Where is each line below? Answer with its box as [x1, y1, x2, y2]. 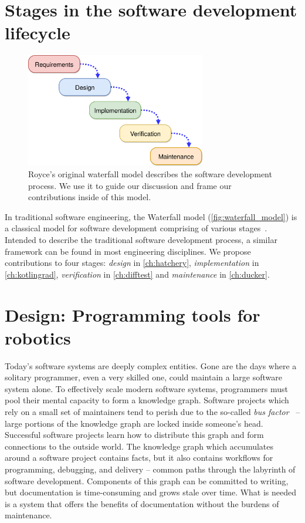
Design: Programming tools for [5, 302, 260, 326]
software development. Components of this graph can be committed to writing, [5, 474, 289, 487]
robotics [5, 325, 71, 349]
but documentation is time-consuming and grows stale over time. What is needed [5, 486, 297, 498]
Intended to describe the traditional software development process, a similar [5, 233, 277, 245]
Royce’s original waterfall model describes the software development [28, 168, 272, 180]
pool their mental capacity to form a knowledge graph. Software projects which [5, 394, 289, 406]
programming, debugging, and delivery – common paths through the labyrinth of [5, 463, 296, 475]
